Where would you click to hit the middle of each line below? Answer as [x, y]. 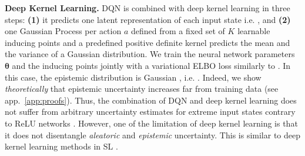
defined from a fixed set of [178, 31]
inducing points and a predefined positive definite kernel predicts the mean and [148, 42]
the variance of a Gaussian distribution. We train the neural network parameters [150, 54]
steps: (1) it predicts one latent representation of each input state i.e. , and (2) [148, 19]
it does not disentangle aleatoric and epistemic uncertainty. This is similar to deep [153, 135]
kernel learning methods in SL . [61, 146]
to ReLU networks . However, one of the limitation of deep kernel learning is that [151, 123]
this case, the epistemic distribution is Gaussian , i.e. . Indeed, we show [133, 77]
